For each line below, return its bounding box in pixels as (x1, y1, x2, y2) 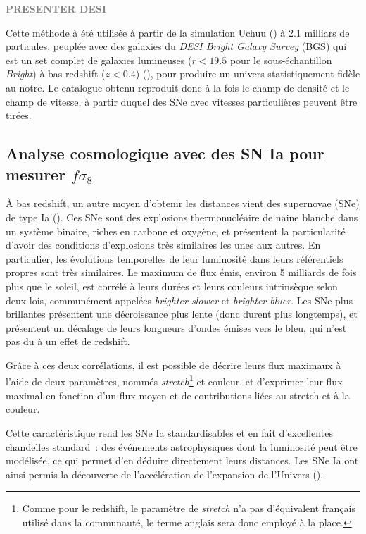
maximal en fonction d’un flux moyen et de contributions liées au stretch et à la (6, 387, 350, 402)
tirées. (6, 108, 32, 123)
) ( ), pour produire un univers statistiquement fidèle (135, 66, 360, 81)
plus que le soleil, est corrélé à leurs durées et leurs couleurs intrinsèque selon (6, 278, 338, 293)
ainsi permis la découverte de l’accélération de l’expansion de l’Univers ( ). (6, 466, 324, 481)
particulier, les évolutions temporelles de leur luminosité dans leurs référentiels (6, 251, 343, 266)
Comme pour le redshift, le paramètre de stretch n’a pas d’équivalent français (22, 501, 355, 516)
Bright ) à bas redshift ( (6, 66, 106, 81)
